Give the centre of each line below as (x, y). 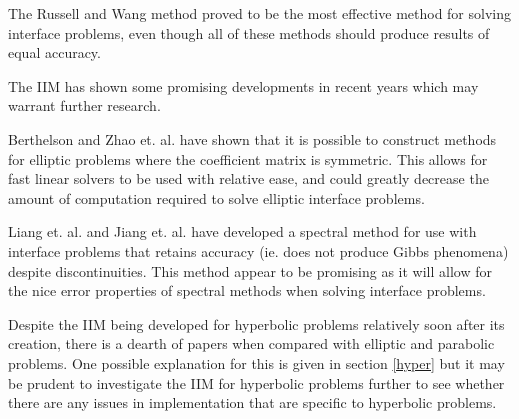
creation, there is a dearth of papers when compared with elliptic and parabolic (251, 343)
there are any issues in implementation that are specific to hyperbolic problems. (252, 402)
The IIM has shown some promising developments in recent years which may (243, 85)
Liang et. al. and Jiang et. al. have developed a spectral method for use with (242, 231)
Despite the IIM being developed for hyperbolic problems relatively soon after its (256, 323)
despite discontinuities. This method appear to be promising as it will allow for (250, 270)
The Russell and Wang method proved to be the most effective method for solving (259, 13)
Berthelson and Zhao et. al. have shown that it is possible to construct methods (252, 138)
